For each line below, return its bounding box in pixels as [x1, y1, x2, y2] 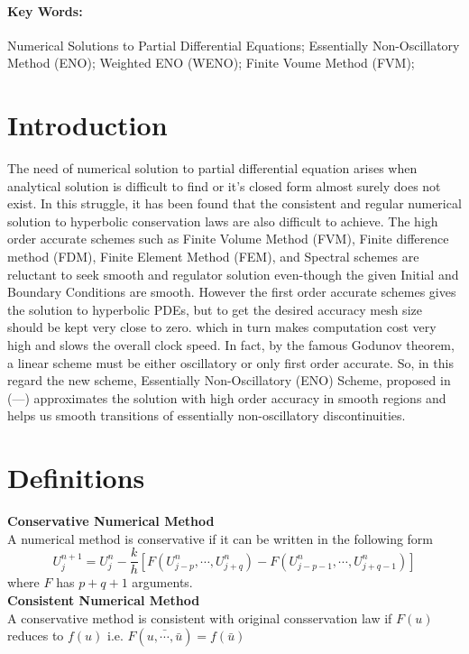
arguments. [132, 573, 193, 592]
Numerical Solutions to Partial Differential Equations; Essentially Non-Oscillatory [7, 35, 460, 54]
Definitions [7, 459, 145, 496]
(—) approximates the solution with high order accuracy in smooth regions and [7, 388, 446, 407]
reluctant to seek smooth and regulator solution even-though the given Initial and [7, 264, 459, 283]
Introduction [7, 106, 168, 143]
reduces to [7, 626, 64, 645]
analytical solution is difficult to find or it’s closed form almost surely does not [7, 176, 441, 195]
